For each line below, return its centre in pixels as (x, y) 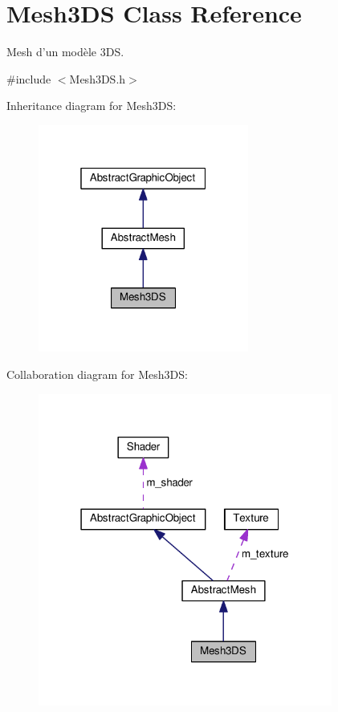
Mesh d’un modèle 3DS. (65, 52)
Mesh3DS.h (98, 78)
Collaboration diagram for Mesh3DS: (97, 374)
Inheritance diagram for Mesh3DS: (92, 106)
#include (29, 78)
